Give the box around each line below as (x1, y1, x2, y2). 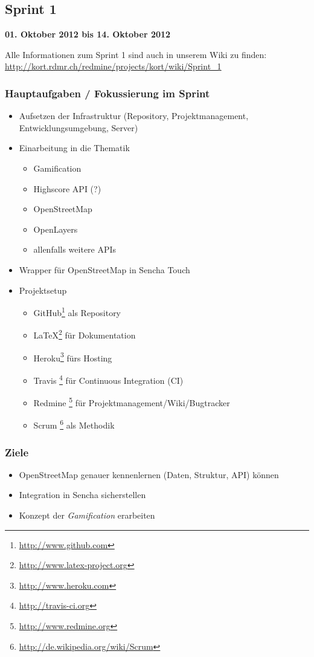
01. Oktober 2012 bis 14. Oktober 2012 (5, 28, 171, 40)
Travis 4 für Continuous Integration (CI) (33, 372, 184, 386)
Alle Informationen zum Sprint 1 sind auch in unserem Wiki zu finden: (5, 48, 267, 60)
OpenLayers (33, 222, 78, 235)
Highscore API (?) (33, 182, 101, 195)
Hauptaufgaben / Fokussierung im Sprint (5, 85, 210, 100)
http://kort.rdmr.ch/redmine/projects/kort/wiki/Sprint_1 (5, 60, 222, 73)
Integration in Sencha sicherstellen (19, 488, 146, 501)
